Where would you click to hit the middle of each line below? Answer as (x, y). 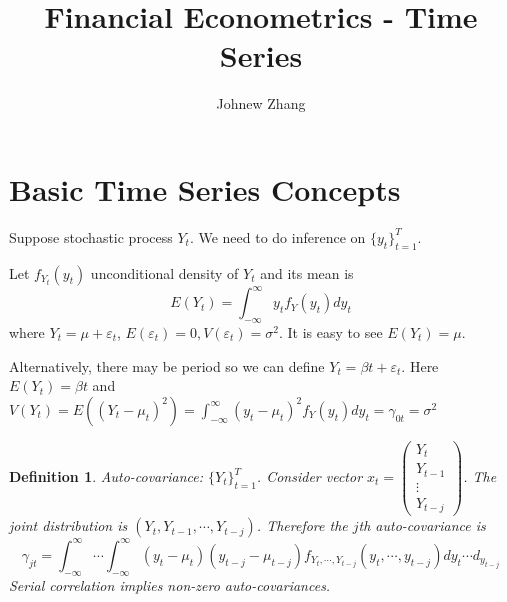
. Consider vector (309, 476)
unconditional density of (164, 272)
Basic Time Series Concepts (205, 188)
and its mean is (307, 272)
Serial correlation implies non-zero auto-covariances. (170, 584)
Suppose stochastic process (91, 236)
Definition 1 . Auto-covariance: (106, 476)
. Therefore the (302, 525)
